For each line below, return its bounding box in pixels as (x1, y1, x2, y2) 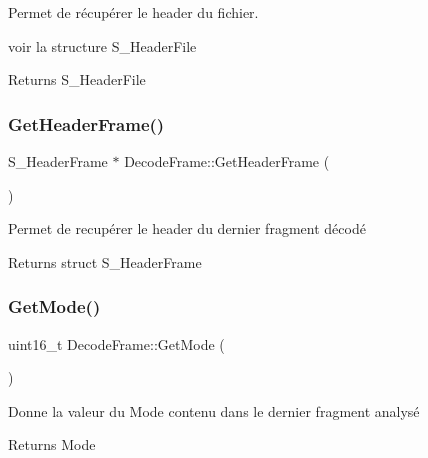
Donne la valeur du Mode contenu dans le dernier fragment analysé (8, 400, 420, 421)
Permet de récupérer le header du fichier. (8, 2, 259, 22)
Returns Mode (8, 434, 96, 455)
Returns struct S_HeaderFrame (8, 251, 202, 272)
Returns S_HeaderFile (8, 69, 146, 90)
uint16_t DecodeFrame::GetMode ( (8, 333, 225, 354)
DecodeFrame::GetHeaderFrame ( (124, 151, 330, 171)
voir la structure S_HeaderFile (8, 35, 197, 56)
